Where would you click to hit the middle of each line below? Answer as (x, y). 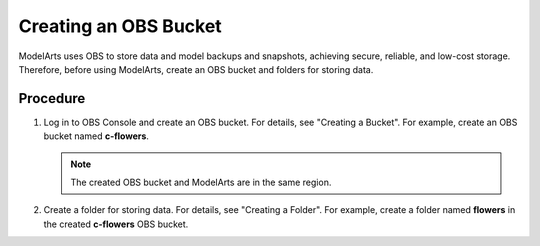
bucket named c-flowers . (96, 136)
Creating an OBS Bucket (120, 26)
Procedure (52, 98)
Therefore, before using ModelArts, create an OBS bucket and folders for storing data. (196, 69)
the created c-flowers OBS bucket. (116, 224)
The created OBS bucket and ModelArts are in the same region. (201, 182)
